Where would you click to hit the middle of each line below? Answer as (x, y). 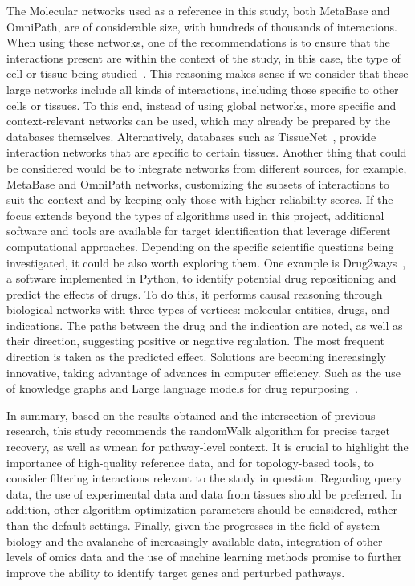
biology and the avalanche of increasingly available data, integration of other (195, 541)
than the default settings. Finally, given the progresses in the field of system (193, 525)
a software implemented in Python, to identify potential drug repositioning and (201, 278)
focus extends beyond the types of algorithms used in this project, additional (195, 215)
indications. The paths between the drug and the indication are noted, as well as (205, 325)
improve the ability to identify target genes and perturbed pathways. (176, 572)
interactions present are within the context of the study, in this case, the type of (203, 57)
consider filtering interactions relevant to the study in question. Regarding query (204, 478)
